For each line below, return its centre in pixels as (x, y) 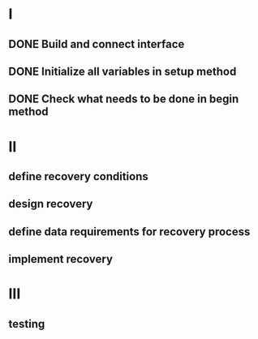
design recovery (51, 204)
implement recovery (61, 259)
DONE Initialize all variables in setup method (123, 71)
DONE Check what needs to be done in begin (124, 99)
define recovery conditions (78, 176)
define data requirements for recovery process (129, 232)
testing (27, 324)
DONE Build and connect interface (97, 44)
